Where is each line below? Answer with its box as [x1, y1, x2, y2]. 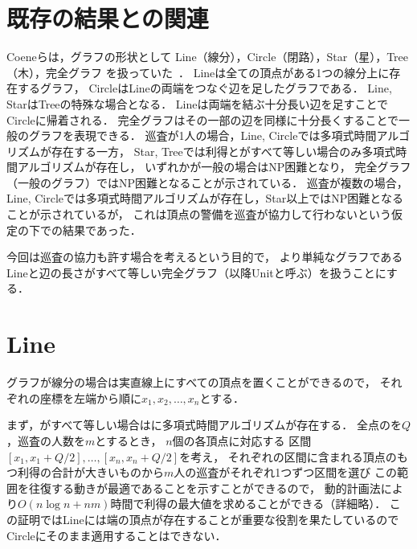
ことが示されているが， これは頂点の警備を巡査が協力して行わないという [6, 206, 391, 223]
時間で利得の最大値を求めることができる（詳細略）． [110, 495, 386, 512]
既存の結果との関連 [6, 2, 209, 35]
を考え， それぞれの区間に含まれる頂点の [179, 448, 397, 465]
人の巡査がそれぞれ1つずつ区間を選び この [174, 464, 397, 481]
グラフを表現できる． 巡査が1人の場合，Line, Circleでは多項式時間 [28, 127, 377, 144]
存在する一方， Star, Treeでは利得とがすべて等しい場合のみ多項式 [51, 142, 396, 159]
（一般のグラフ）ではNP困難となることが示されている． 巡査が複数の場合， [6, 174, 408, 191]
